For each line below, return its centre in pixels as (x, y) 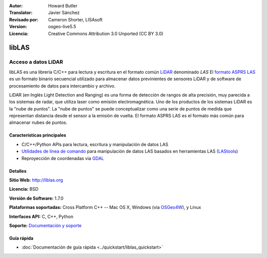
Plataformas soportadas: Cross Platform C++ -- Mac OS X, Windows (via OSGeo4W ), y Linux (105, 207)
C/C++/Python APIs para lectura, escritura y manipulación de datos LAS (95, 144)
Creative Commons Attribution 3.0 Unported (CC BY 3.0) (106, 33)
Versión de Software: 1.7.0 (36, 198)
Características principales (38, 135)
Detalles (18, 171)
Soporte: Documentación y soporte (45, 225)
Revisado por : (24, 19)
